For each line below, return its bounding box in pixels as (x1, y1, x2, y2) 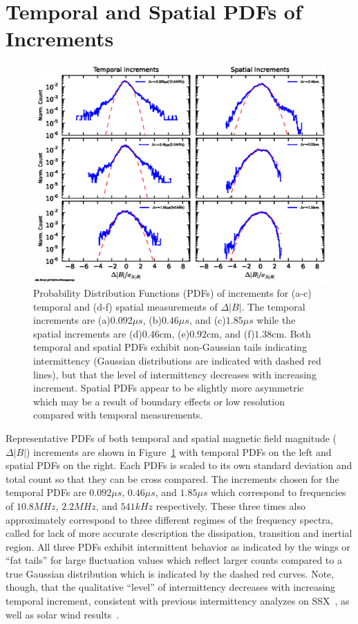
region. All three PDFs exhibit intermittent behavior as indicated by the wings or (6, 539, 350, 553)
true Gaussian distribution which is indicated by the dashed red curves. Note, (6, 566, 335, 580)
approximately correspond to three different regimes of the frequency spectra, (6, 512, 333, 526)
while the (256, 313, 296, 327)
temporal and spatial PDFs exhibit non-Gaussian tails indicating (33, 340, 307, 354)
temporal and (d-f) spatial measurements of (33, 299, 218, 313)
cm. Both (272, 326, 311, 340)
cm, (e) (159, 326, 190, 340)
